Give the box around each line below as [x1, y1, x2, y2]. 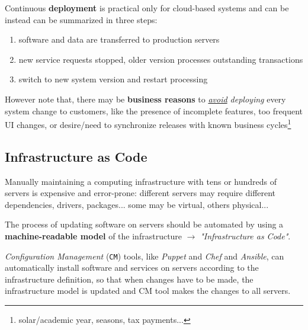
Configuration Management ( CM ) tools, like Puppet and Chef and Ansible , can [5, 249, 284, 262]
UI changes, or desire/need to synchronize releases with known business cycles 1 [5, 117, 291, 130]
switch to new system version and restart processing [18, 73, 208, 85]
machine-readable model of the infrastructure [5, 229, 182, 242]
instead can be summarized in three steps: [5, 13, 158, 25]
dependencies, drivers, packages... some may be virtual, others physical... [5, 198, 269, 210]
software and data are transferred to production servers [18, 33, 220, 46]
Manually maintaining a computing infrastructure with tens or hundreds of [5, 175, 277, 187]
